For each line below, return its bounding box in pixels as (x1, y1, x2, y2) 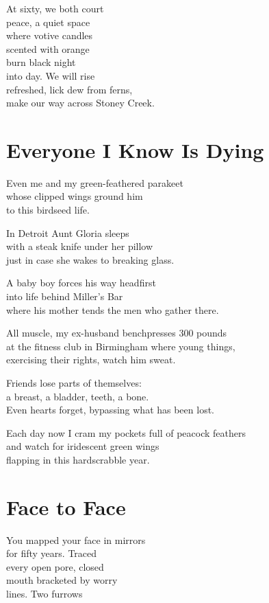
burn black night (6, 55, 76, 69)
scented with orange (6, 41, 90, 56)
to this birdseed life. (6, 203, 90, 217)
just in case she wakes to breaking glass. (6, 252, 175, 266)
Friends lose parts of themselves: (6, 376, 142, 389)
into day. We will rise (6, 68, 95, 82)
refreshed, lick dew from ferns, (6, 82, 133, 96)
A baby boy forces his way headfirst (6, 275, 156, 290)
